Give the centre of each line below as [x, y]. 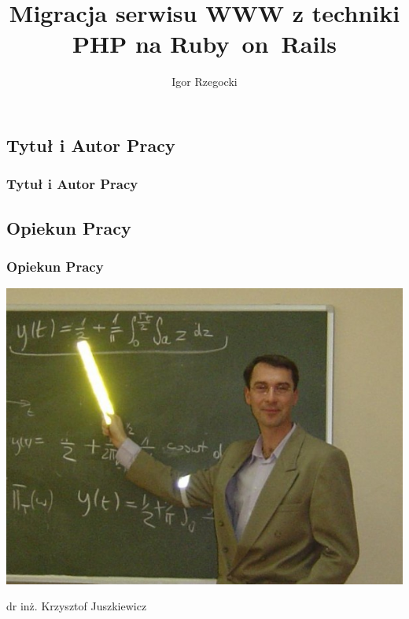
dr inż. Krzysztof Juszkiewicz [77, 606]
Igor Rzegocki [204, 82]
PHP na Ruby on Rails [204, 44]
